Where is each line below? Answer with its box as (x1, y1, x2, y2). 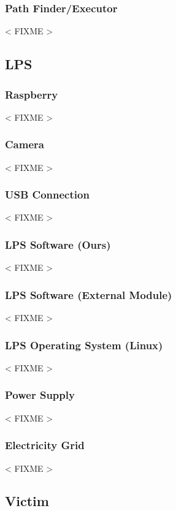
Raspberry (5, 86, 58, 102)
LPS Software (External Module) (5, 287, 172, 302)
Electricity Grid (5, 437, 85, 453)
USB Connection (5, 187, 90, 202)
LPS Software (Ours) (5, 237, 111, 252)
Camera (5, 137, 44, 152)
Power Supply (5, 387, 75, 403)
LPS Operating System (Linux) (5, 337, 163, 352)
